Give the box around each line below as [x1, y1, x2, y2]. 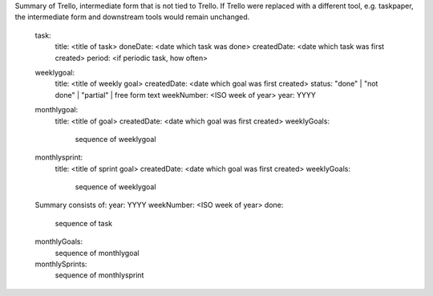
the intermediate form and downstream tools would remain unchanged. [14, 12, 250, 22]
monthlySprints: [34, 259, 87, 269]
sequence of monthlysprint [55, 270, 144, 280]
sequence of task [55, 218, 113, 228]
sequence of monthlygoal [55, 248, 140, 257]
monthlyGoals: [34, 237, 83, 246]
